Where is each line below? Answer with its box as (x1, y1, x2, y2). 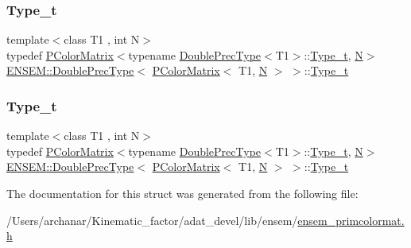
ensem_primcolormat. (297, 211, 405, 228)
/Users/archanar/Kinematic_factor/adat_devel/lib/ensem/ (6, 211, 298, 228)
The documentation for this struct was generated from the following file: (6, 185, 359, 201)
